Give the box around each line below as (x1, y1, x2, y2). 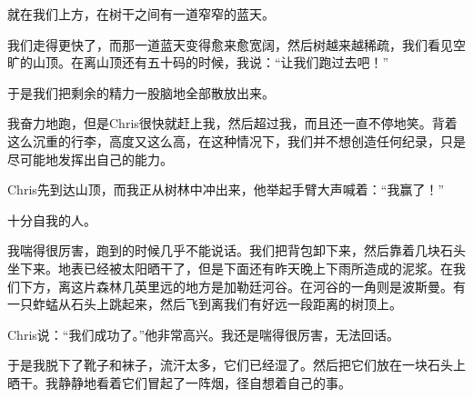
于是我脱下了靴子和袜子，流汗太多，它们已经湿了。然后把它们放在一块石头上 (7, 355, 466, 374)
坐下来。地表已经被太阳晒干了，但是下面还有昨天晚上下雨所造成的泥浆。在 (7, 258, 453, 277)
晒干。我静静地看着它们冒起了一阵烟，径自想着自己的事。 (7, 373, 351, 392)
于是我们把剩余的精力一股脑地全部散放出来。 (7, 83, 275, 102)
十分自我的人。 (7, 210, 96, 229)
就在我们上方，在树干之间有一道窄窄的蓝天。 (7, 5, 275, 23)
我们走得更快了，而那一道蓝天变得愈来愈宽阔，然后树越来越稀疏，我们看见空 (7, 35, 466, 54)
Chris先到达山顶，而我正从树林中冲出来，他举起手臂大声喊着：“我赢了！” (7, 180, 445, 199)
